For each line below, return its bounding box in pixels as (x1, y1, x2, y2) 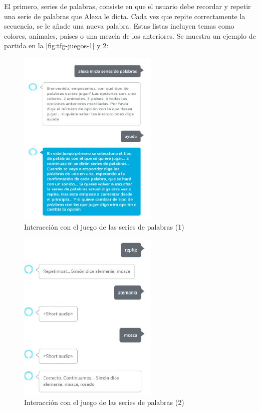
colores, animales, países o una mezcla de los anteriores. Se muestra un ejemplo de (4, 30, 256, 41)
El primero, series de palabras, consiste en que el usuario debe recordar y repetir (4, 1, 251, 11)
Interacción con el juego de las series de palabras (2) (24, 397, 184, 407)
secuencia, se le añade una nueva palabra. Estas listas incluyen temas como (4, 21, 234, 31)
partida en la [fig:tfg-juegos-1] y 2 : (4, 40, 109, 51)
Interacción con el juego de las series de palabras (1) (24, 222, 184, 232)
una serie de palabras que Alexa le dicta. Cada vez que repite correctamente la (4, 11, 245, 21)
